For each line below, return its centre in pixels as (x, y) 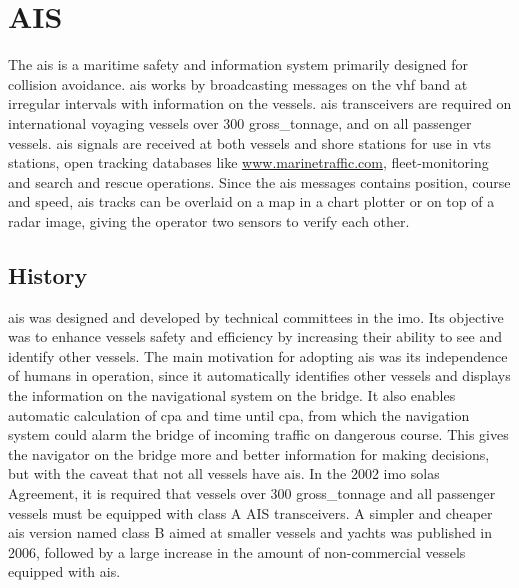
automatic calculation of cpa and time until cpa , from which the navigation (239, 414)
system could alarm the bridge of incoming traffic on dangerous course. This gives (258, 434)
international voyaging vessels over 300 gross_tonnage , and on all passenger (240, 122)
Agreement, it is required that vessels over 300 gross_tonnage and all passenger (252, 493)
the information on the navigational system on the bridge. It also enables (232, 395)
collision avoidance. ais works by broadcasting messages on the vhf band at (238, 83)
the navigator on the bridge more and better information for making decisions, (249, 453)
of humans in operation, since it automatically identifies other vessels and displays (259, 375)
